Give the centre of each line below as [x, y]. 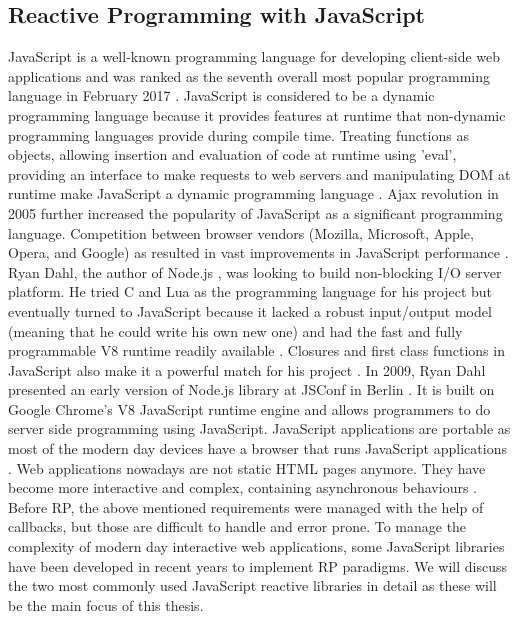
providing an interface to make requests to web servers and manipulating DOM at [259, 173]
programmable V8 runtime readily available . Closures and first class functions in [256, 350]
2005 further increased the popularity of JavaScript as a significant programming [255, 212]
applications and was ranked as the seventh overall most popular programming [249, 75]
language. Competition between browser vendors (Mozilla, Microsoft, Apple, [241, 232]
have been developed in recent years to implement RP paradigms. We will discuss [258, 565]
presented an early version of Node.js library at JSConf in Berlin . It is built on [251, 389]
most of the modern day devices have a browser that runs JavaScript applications [257, 448]
